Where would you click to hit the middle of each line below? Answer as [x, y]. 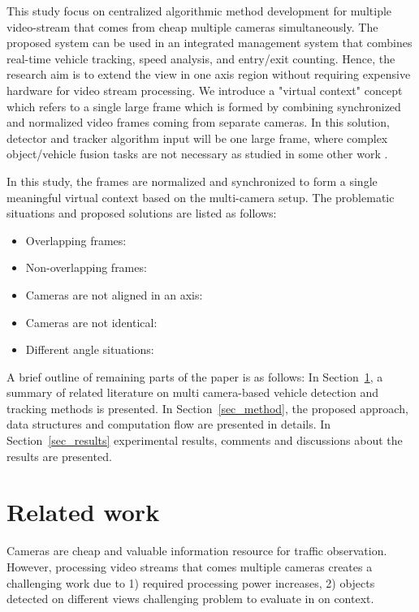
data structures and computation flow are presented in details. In [169, 424]
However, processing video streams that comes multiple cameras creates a [190, 566]
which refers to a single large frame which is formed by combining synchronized [204, 106]
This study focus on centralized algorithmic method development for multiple [199, 11]
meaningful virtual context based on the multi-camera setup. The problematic [201, 197]
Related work [83, 512]
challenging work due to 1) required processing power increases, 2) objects [191, 582]
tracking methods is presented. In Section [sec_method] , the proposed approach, [207, 408]
